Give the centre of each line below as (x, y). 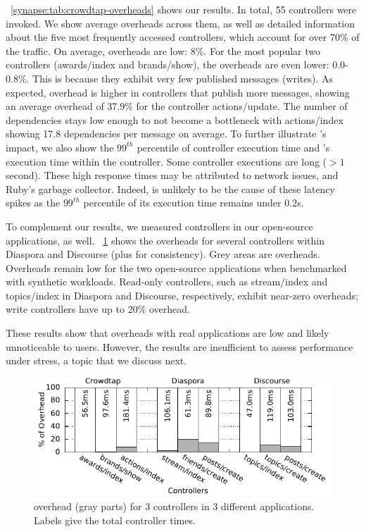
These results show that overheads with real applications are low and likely (168, 333)
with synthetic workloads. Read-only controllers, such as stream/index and (167, 282)
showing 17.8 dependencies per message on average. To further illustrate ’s (166, 134)
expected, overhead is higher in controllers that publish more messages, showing (178, 92)
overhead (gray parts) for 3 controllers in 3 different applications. (174, 506)
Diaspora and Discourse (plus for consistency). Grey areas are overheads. (163, 254)
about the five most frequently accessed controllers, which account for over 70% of (183, 37)
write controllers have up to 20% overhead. (98, 309)
